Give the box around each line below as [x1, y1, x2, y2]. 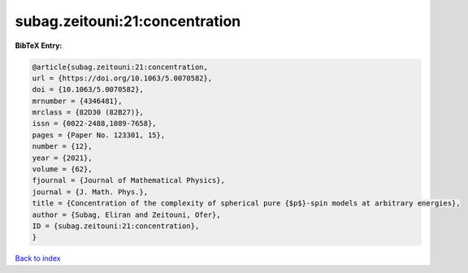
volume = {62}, [32, 165, 93, 174]
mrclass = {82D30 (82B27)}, [32, 108, 144, 117]
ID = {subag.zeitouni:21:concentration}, [32, 222, 200, 231]
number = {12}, [32, 142, 93, 151]
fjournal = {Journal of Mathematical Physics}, [32, 175, 225, 185]
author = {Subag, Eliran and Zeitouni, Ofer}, [32, 210, 221, 219]
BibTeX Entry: [15, 41, 63, 50]
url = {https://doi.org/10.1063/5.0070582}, [32, 73, 213, 83]
